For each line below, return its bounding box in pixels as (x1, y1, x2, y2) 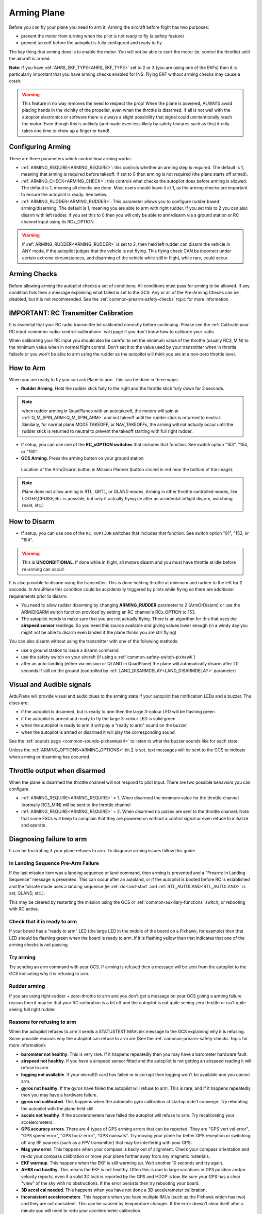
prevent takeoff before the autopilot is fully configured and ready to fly (21, 40, 162, 46)
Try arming (9, 954, 36, 961)
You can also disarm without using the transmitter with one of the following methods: (9, 639, 179, 644)
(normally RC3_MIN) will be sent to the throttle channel (21, 802, 131, 808)
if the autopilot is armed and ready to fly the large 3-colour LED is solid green (21, 715, 176, 721)
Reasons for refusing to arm (9, 1019, 76, 1026)
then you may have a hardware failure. (21, 1092, 98, 1097)
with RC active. (9, 906, 39, 911)
